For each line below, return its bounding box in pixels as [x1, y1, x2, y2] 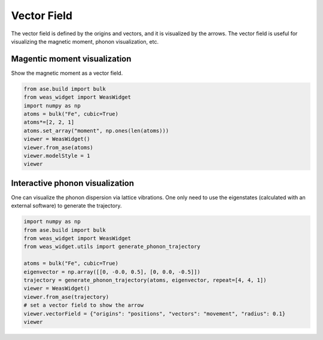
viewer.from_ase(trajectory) [23, 293, 109, 300]
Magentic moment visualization [11, 54, 132, 64]
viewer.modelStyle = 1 [23, 152, 90, 159]
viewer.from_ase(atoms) [23, 144, 94, 151]
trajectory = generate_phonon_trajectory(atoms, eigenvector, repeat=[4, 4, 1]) [23, 277, 267, 283]
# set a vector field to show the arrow [23, 302, 144, 309]
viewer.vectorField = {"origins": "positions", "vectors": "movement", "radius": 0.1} [23, 310, 286, 317]
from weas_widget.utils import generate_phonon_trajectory [23, 243, 200, 250]
